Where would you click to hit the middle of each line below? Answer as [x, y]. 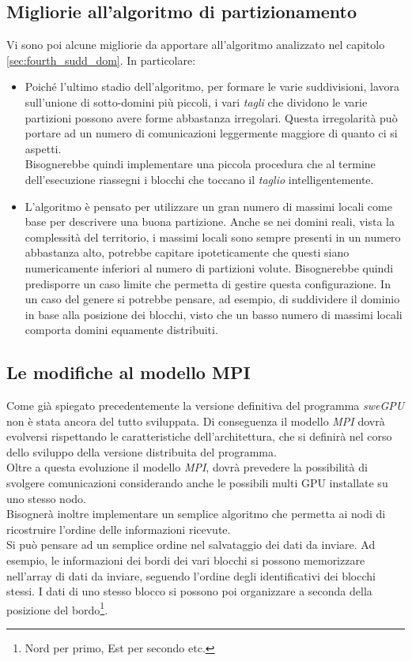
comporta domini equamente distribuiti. [121, 330]
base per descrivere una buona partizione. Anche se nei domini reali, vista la [210, 222]
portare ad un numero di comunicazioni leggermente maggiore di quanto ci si [211, 133]
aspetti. [43, 148]
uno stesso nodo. [46, 498]
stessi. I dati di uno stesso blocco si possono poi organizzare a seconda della [189, 591]
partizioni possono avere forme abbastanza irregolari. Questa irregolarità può [211, 117]
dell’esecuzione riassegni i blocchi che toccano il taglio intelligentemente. [199, 179]
